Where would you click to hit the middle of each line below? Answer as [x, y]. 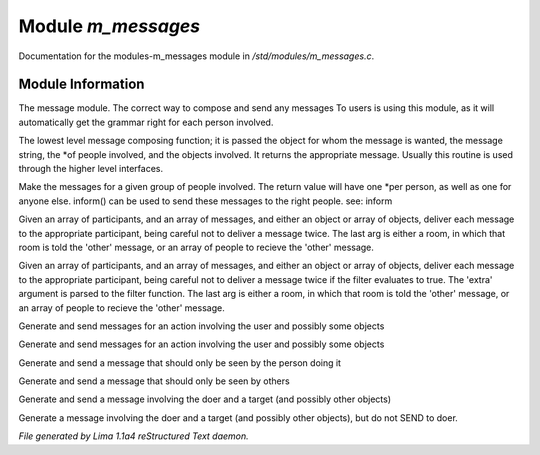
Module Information [81, 84]
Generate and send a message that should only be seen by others [154, 381]
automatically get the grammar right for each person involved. [146, 122]
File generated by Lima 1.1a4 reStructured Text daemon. [133, 436]
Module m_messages [109, 26]
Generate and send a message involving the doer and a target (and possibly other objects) [205, 399]
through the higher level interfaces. [91, 169]
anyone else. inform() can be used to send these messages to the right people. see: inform [205, 201]
